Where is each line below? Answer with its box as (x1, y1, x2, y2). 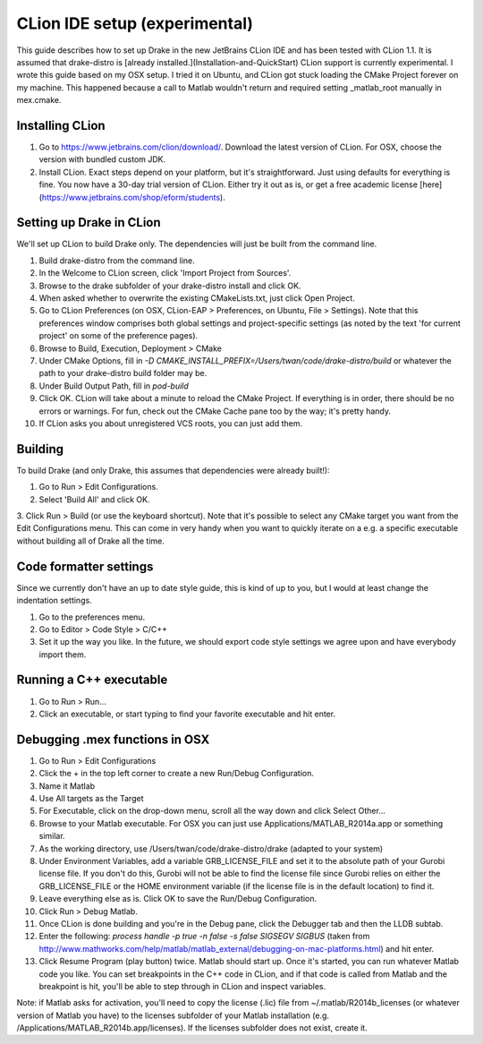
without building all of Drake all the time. (16, 535, 165, 546)
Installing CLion (16, 117, 106, 133)
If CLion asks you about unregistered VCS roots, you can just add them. (38, 417, 303, 429)
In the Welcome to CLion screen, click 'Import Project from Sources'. (38, 268, 292, 278)
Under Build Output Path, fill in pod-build (38, 381, 190, 391)
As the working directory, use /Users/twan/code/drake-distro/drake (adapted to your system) (38, 843, 384, 854)
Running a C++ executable (16, 672, 168, 688)
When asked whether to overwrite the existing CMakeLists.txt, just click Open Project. (38, 293, 355, 304)
